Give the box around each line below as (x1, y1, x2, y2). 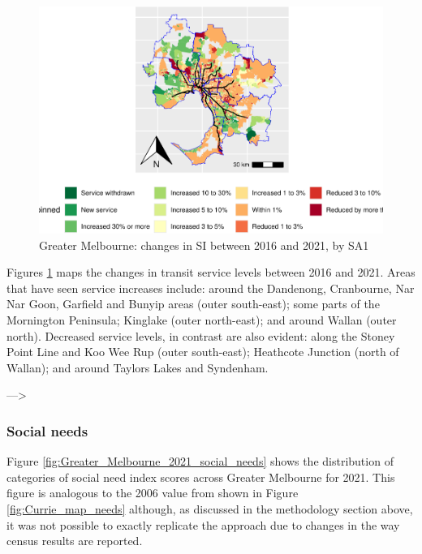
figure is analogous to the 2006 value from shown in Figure (6, 484, 299, 501)
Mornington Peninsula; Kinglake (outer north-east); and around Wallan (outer (6, 311, 397, 329)
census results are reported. (6, 532, 143, 549)
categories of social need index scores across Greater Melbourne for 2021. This (6, 468, 395, 485)
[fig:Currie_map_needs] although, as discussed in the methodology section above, (6, 500, 413, 517)
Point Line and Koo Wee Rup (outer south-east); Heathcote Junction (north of (6, 343, 399, 360)
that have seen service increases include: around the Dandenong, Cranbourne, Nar (6, 279, 415, 296)
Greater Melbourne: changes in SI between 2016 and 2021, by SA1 (39, 236, 369, 253)
